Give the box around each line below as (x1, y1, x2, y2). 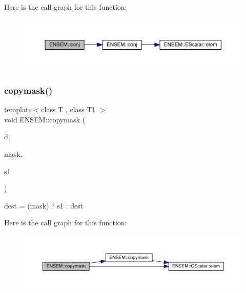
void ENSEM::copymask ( (4, 114, 85, 124)
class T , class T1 (41, 104, 96, 115)
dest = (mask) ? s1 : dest (4, 200, 84, 211)
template (4, 104, 32, 115)
